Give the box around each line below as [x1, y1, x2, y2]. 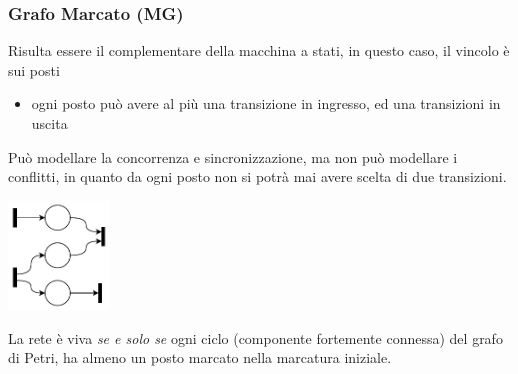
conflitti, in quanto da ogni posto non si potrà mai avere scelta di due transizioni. [8, 166, 507, 187]
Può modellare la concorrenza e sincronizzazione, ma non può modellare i [8, 146, 458, 167]
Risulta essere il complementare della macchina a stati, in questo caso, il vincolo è [8, 40, 510, 61]
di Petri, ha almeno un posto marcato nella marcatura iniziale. [8, 347, 392, 368]
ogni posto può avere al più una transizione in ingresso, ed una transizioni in [31, 93, 501, 114]
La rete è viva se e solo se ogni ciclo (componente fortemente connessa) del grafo [8, 327, 503, 348]
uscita [31, 113, 68, 133]
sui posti [8, 59, 60, 80]
